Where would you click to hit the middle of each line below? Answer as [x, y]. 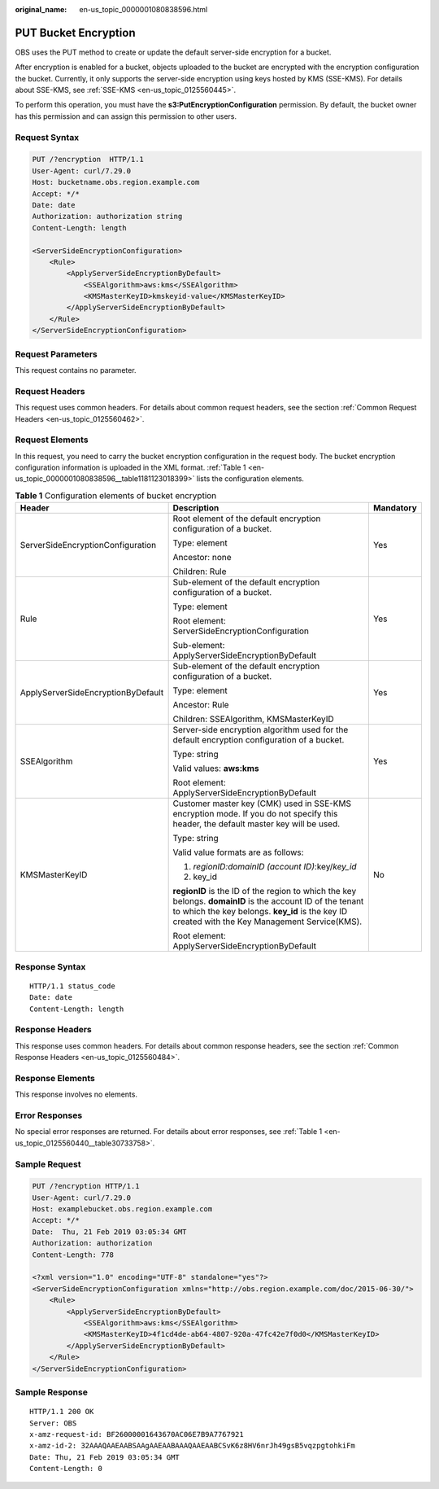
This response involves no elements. [76, 1094]
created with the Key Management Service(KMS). [267, 922]
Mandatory [395, 508]
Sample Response [52, 1392]
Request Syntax [47, 137]
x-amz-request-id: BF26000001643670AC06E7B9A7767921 [137, 1434]
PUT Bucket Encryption [75, 33]
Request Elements [52, 440]
